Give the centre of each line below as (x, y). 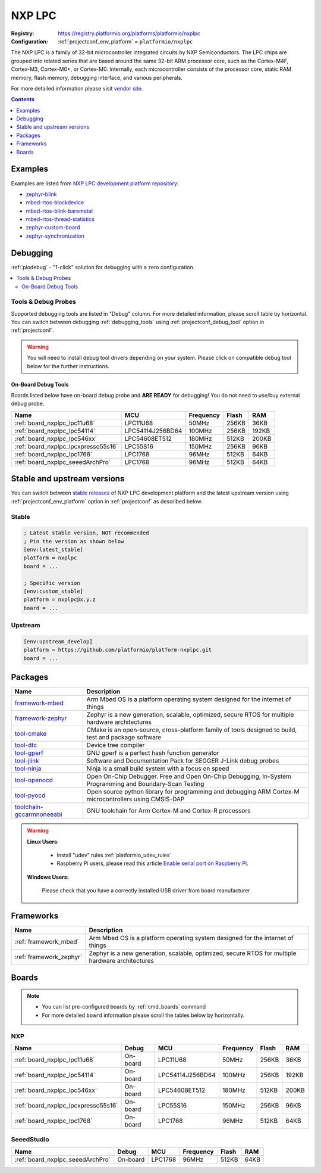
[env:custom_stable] (53, 592)
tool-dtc (26, 745)
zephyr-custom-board (53, 228)
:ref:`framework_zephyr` (48, 957)
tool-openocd (34, 780)
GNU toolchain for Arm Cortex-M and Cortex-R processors (169, 811)
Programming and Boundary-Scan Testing (145, 784)
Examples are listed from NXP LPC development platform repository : (95, 183)
